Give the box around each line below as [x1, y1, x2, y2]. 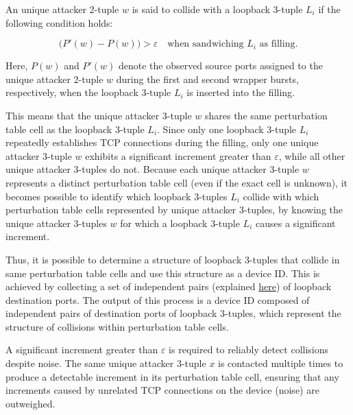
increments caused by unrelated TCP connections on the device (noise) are [5, 383, 319, 397]
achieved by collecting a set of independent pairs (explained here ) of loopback [5, 279, 332, 294]
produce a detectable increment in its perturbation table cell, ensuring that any [5, 369, 339, 383]
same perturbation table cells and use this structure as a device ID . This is [5, 265, 320, 280]
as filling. [259, 39, 298, 49]
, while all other [278, 148, 345, 163]
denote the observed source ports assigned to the [118, 58, 323, 73]
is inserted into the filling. [186, 85, 295, 99]
